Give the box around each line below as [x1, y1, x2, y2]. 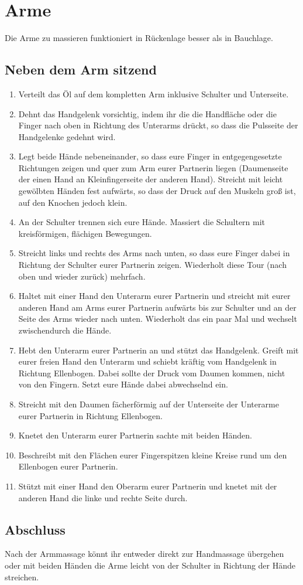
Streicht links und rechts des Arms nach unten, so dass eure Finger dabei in [18, 247, 290, 259]
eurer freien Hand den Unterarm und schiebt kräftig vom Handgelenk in [18, 355, 277, 368]
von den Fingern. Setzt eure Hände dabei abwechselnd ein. [18, 378, 228, 390]
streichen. [5, 570, 39, 583]
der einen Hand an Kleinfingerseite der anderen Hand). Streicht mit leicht [18, 173, 283, 185]
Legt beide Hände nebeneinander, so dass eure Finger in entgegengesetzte [18, 150, 282, 162]
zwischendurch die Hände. [18, 324, 112, 336]
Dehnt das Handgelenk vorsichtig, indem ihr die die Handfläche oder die [18, 107, 277, 120]
